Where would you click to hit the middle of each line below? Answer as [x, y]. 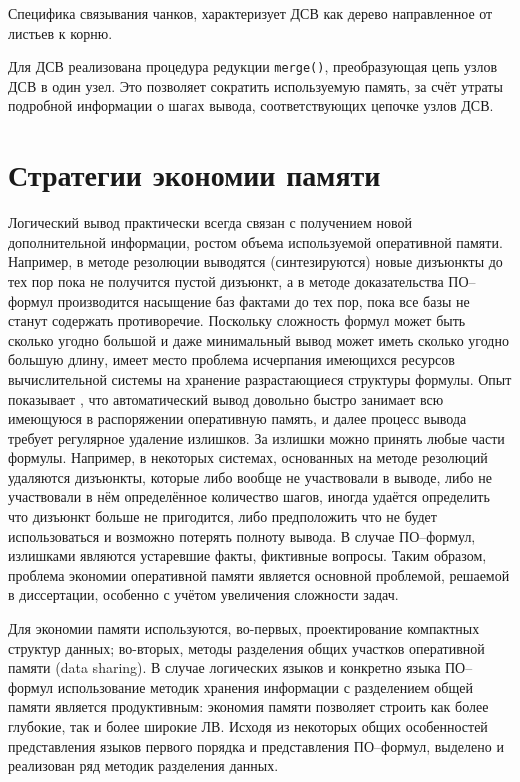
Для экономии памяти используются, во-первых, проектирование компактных [244, 628]
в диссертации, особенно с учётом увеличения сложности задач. [203, 594]
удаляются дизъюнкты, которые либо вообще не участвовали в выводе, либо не [250, 476]
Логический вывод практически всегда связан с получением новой [210, 222]
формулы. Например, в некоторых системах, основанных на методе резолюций [248, 457]
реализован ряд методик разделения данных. [143, 765]
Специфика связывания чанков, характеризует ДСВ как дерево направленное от [250, 13]
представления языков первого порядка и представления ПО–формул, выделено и [256, 745]
